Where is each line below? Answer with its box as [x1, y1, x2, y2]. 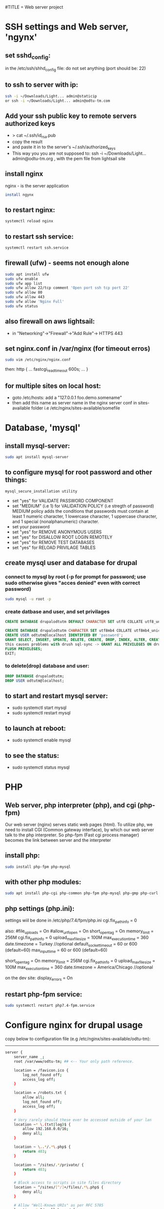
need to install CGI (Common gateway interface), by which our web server [5, 827, 155, 832]
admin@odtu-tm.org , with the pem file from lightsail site [12, 155, 126, 161]
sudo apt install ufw [5, 272, 49, 277]
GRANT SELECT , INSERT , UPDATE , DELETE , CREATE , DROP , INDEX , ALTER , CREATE [5, 637, 163, 642]
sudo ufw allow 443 [5, 295, 45, 300]
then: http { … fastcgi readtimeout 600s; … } [5, 366, 88, 374]
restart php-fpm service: [5, 990, 82, 998]
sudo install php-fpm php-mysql [5, 864, 71, 869]
